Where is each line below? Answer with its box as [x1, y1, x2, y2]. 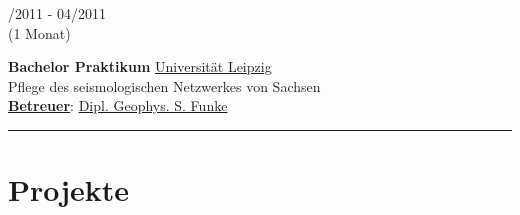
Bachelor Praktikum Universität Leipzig [8, 56, 272, 77]
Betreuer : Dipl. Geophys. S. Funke [8, 95, 228, 116]
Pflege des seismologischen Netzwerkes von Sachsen [8, 75, 321, 96]
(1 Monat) [8, 22, 71, 43]
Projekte [8, 169, 130, 210]
